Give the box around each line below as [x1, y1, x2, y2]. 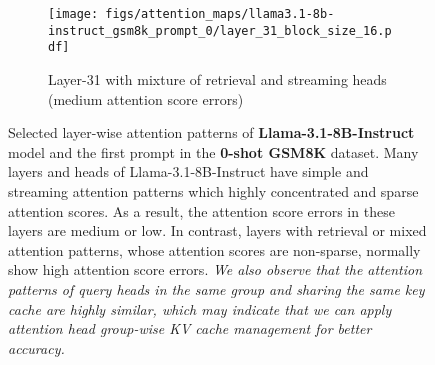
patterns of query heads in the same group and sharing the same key [8, 278, 425, 299]
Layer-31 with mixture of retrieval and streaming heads [48, 68, 387, 89]
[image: [48, 7, 99, 21]
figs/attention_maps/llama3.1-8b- [105, 7, 335, 21]
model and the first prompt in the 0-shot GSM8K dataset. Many [8, 141, 419, 162]
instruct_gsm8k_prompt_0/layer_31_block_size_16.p [48, 23, 392, 38]
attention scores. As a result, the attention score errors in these [8, 200, 395, 221]
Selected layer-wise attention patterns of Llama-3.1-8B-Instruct [8, 122, 415, 143]
